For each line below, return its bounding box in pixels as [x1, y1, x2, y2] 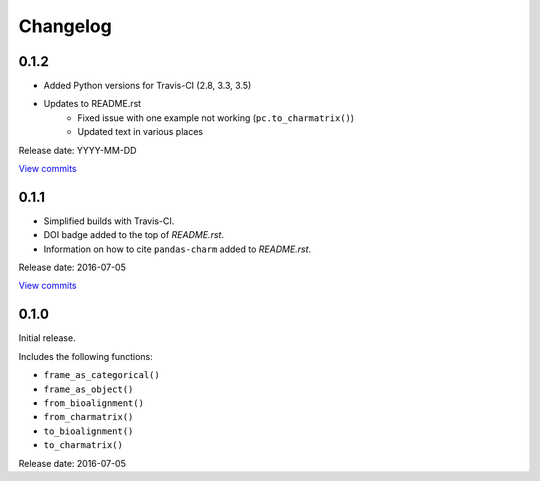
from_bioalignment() [43, 397, 145, 409]
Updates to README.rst [43, 98, 142, 110]
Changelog [18, 15, 112, 37]
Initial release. [18, 332, 76, 344]
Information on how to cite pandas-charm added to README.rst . [43, 243, 312, 255]
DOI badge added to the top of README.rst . [43, 229, 225, 241]
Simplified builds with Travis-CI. [43, 215, 175, 227]
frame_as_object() [43, 383, 134, 395]
